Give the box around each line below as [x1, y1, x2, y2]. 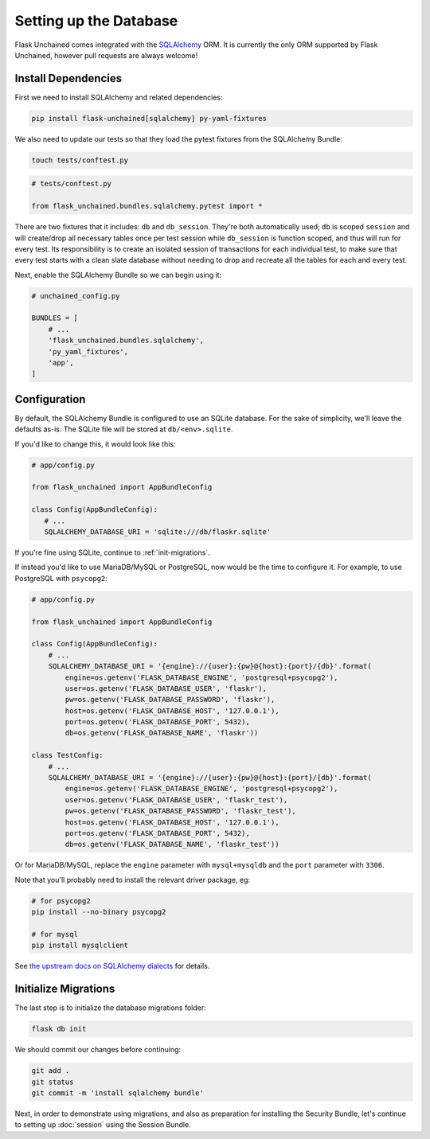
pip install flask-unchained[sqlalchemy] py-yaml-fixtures [31, 114, 267, 123]
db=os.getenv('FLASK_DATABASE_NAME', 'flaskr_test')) [64, 840, 279, 849]
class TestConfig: [31, 751, 104, 760]
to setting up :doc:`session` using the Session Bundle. [14, 1120, 191, 1129]
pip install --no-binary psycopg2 [31, 907, 166, 917]
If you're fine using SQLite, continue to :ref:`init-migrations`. [14, 548, 210, 557]
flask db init [31, 1024, 87, 1034]
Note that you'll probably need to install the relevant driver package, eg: [14, 875, 251, 884]
